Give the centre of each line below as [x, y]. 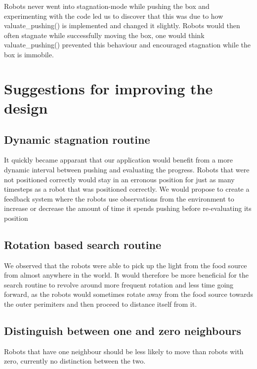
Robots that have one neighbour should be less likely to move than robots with [124, 351]
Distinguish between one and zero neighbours [123, 331]
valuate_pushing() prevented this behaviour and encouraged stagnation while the [127, 45]
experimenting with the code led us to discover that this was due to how [114, 16]
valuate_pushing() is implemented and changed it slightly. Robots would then [122, 25]
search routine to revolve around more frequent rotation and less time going [119, 284]
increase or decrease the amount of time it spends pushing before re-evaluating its [128, 208]
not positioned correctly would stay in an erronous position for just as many [119, 179]
